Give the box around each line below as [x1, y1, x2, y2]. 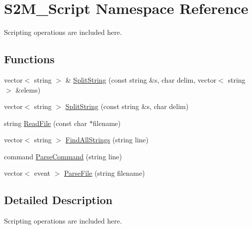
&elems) [15, 84, 41, 95]
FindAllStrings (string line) [65, 134, 149, 145]
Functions [4, 51, 55, 67]
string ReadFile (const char [4, 117, 87, 128]
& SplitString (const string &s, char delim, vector [65, 74, 217, 85]
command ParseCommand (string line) [4, 151, 122, 161]
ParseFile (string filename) [64, 168, 145, 178]
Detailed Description [4, 192, 113, 208]
